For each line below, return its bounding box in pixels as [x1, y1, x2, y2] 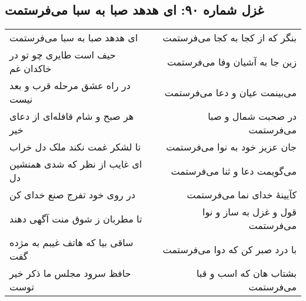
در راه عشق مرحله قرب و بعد [9, 78, 131, 93]
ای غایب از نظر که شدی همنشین [9, 157, 142, 171]
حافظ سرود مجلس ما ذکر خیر [9, 266, 131, 280]
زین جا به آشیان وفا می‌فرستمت [167, 54, 297, 68]
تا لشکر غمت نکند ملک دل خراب [9, 140, 141, 154]
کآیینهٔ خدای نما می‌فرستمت [187, 188, 297, 202]
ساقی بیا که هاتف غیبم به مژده [9, 235, 134, 250]
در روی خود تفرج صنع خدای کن [9, 188, 135, 202]
